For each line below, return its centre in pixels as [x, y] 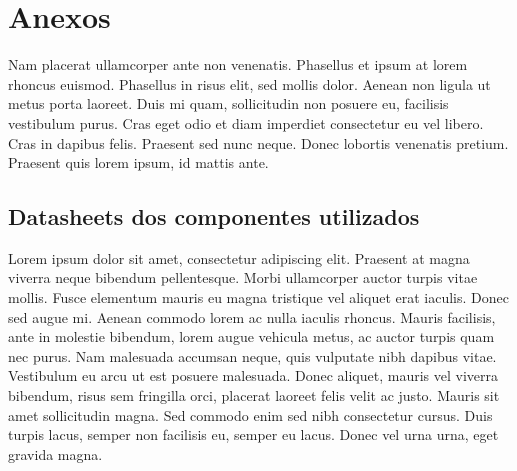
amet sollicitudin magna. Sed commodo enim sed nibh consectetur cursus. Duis [250, 414]
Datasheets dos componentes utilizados [214, 216]
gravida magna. [55, 453]
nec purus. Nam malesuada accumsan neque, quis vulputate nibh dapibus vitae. [252, 355]
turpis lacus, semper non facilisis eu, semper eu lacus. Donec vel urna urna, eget [253, 434]
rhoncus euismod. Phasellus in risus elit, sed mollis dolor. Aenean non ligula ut [249, 83]
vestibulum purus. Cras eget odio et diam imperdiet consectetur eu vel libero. [246, 122]
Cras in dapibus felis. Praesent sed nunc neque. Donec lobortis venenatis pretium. [258, 142]
